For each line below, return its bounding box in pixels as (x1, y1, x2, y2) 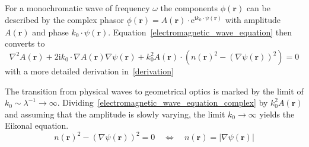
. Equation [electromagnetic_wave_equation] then (108, 25, 292, 38)
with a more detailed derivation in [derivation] (5, 65, 174, 77)
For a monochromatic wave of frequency (5, 2, 150, 14)
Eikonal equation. (5, 119, 69, 132)
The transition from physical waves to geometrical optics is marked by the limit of (5, 84, 304, 97)
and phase (32, 25, 69, 38)
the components (160, 2, 218, 14)
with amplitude (225, 13, 281, 25)
